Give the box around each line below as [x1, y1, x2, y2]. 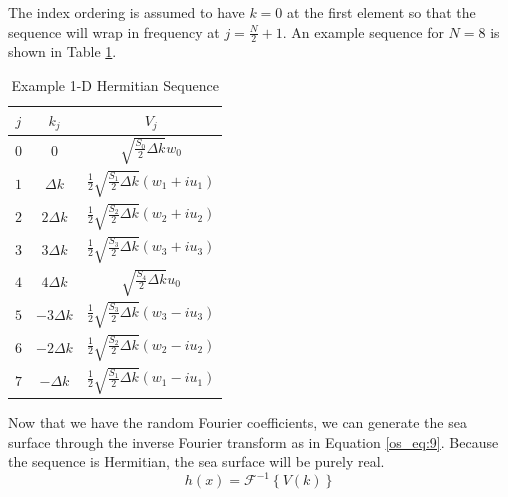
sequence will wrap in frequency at [8, 21, 220, 42]
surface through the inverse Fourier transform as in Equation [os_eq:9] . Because [8, 431, 499, 452]
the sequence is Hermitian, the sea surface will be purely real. [8, 451, 385, 472]
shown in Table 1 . [8, 41, 117, 62]
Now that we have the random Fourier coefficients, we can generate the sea [8, 411, 467, 432]
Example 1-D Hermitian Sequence [11, 75, 219, 96]
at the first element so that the [287, 2, 476, 22]
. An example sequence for [282, 21, 444, 42]
